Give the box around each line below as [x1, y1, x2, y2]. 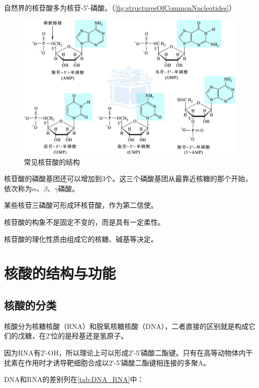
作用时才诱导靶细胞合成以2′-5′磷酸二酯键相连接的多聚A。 [24, 357, 211, 367]
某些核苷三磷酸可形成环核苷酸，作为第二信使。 [4, 200, 158, 210]
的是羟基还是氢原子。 [58, 330, 128, 341]
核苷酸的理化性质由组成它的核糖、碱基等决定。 [4, 233, 158, 244]
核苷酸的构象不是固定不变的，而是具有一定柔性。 [4, 216, 165, 227]
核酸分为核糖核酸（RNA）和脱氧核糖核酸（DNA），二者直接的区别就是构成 [4, 320, 249, 331]
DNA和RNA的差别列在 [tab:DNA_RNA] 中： [4, 374, 144, 384]
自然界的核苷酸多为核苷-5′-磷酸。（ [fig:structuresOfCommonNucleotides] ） [4, 3, 236, 13]
